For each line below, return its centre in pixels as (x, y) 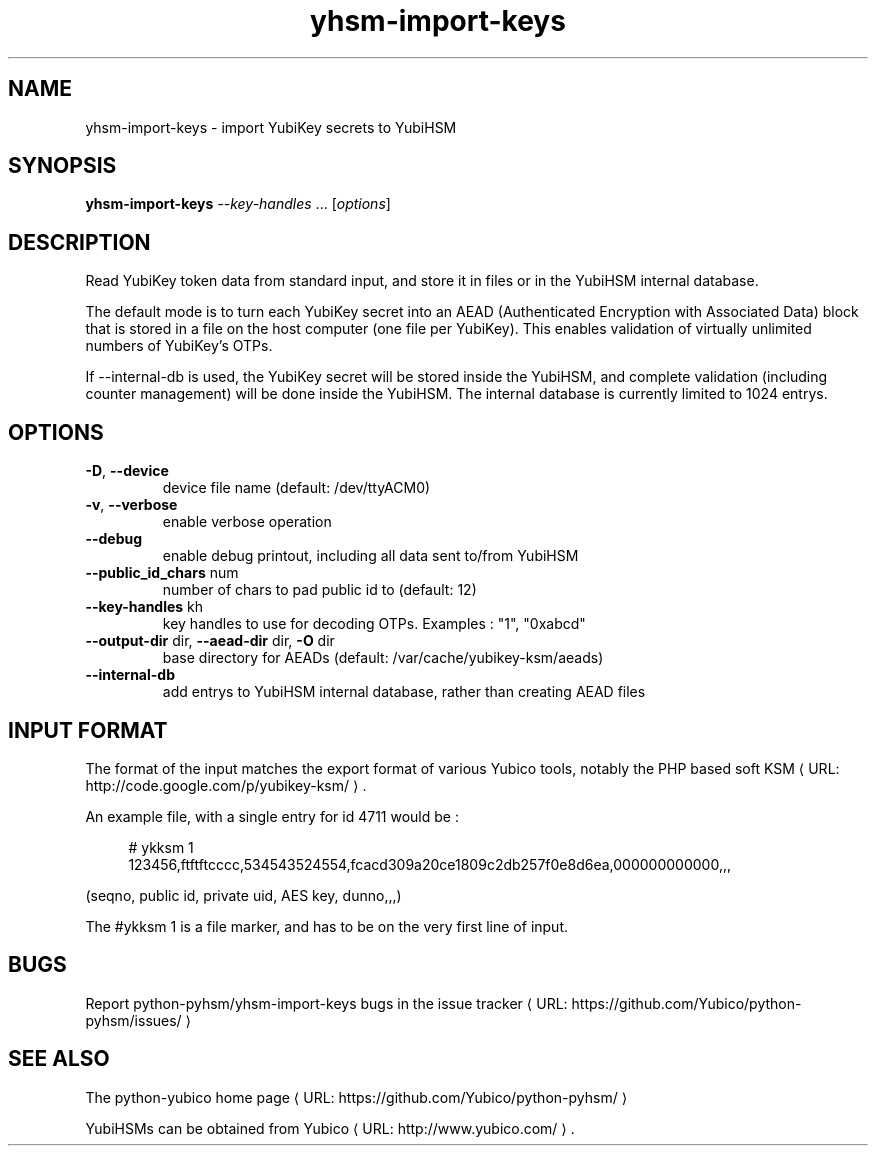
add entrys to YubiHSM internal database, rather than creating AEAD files (404, 692)
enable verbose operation (247, 522)
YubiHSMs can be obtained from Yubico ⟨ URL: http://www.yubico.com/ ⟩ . (330, 1128)
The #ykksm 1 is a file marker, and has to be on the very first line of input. (327, 926)
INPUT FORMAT (88, 730)
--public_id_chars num (162, 573)
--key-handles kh (144, 607)
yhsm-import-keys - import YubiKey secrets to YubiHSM (271, 127)
